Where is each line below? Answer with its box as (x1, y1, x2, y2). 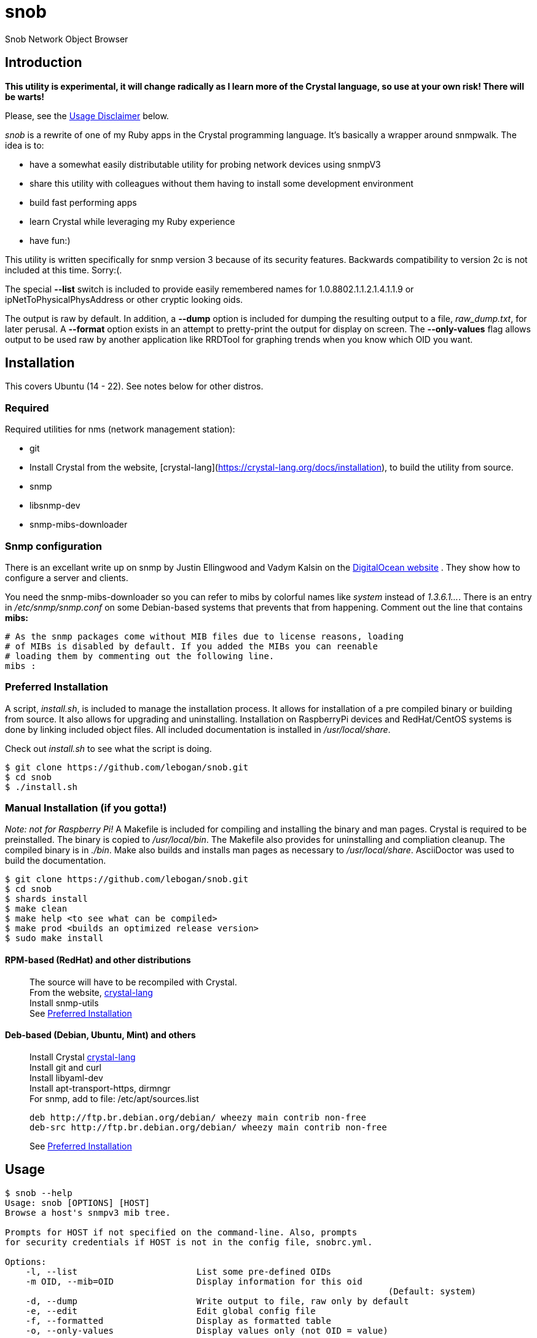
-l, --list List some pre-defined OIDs (25, 1266, 332, 1277)
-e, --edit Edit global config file (25, 1305, 316, 1316)
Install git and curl (29, 1062, 101, 1073)
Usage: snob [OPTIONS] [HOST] (5, 1197, 151, 1208)
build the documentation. (5, 855, 106, 866)
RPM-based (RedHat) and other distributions (5, 955, 191, 966)
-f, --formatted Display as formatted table (25, 1315, 332, 1326)
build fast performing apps (29, 197, 137, 208)
